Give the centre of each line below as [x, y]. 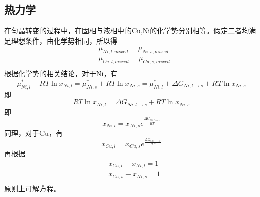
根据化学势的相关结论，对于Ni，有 [61, 74]
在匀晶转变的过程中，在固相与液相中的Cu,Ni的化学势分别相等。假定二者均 [127, 31]
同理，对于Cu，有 [33, 133]
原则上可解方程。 [32, 188]
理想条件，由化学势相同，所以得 [64, 40]
